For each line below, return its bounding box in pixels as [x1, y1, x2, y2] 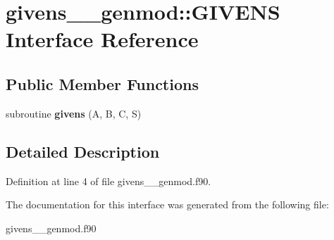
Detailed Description [6, 140, 160, 162]
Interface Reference [6, 25, 199, 53]
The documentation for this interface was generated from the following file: [6, 197, 329, 212]
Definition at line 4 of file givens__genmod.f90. [6, 173, 211, 188]
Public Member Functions [6, 72, 199, 94]
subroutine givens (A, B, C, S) [6, 106, 142, 120]
